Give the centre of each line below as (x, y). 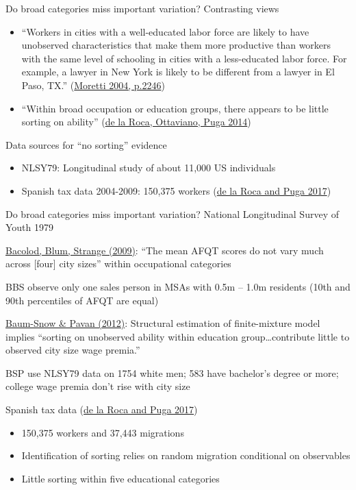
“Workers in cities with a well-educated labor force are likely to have (165, 31)
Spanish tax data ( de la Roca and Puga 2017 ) (102, 409)
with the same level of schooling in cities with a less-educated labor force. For (184, 58)
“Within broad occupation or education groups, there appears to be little (175, 108)
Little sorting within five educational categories (120, 478)
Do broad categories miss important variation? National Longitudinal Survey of (172, 213)
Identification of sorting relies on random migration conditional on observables (186, 455)
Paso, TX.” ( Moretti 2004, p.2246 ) (93, 85)
